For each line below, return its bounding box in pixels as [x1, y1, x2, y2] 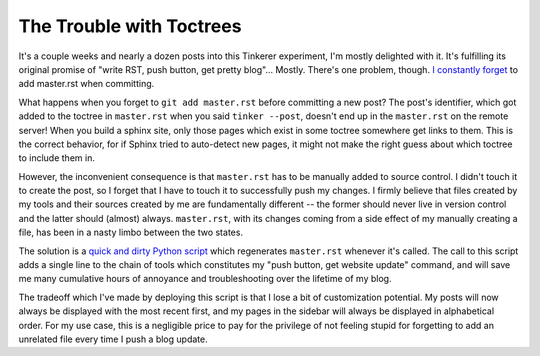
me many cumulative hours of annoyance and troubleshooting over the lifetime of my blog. [18, 273, 392, 285]
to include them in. [18, 152, 95, 164]
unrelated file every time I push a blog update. [18, 333, 209, 345]
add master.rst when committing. [18, 78, 155, 90]
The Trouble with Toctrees [18, 15, 242, 37]
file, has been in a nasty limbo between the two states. [18, 226, 244, 239]
